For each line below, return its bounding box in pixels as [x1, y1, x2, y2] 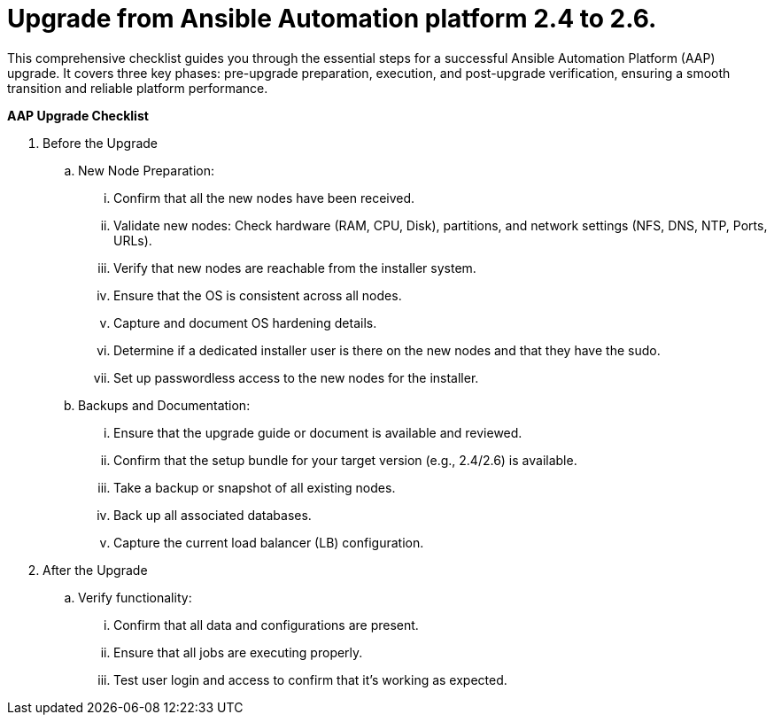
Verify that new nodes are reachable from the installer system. [113, 260, 476, 276]
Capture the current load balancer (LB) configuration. [113, 534, 424, 550]
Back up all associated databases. [113, 507, 312, 523]
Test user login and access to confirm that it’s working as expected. [113, 672, 507, 687]
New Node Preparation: [78, 162, 214, 178]
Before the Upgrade [43, 135, 159, 151]
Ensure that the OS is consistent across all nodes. [113, 287, 402, 303]
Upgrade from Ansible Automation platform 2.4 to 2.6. [7, 4, 657, 34]
